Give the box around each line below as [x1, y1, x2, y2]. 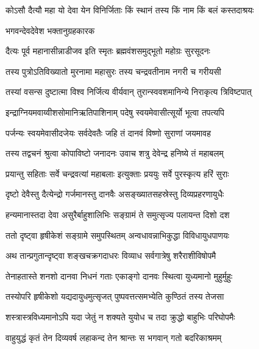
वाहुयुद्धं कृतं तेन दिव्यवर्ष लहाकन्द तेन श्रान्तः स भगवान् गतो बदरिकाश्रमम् [5, 331, 222, 344]
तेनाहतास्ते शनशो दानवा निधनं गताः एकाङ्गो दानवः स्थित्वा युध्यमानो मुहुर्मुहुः [5, 269, 233, 282]
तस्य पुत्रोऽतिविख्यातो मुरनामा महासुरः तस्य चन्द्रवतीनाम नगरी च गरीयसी [5, 65, 221, 77]
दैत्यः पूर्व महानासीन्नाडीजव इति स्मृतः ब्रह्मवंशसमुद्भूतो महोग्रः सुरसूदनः [5, 44, 210, 57]
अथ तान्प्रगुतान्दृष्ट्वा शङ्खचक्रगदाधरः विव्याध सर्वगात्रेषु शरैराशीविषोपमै [5, 249, 216, 262]
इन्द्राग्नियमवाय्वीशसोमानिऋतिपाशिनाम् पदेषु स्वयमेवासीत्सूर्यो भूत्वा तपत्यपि [5, 105, 224, 118]
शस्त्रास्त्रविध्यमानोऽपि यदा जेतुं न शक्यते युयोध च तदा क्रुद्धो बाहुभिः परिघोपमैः [5, 310, 235, 323]
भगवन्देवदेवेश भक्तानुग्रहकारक [5, 24, 95, 37]
